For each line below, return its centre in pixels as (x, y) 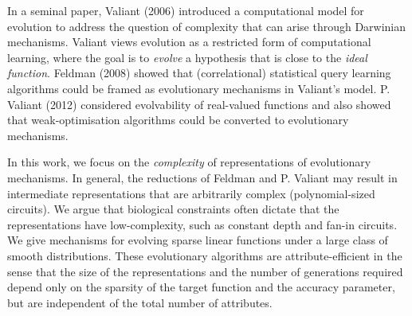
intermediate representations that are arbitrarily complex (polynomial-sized (191, 193)
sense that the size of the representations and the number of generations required (205, 271)
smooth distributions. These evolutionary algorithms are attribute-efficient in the (205, 255)
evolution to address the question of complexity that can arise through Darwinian (207, 26)
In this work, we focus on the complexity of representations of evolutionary (189, 162)
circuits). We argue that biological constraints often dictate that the (173, 209)
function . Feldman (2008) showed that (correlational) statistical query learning (199, 73)
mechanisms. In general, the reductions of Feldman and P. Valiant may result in (202, 177)
